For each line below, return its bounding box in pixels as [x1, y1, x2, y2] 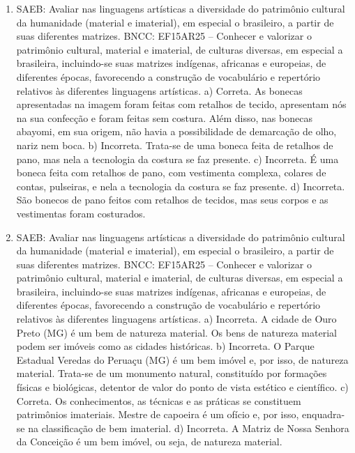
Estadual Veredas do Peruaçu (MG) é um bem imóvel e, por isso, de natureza [16, 352, 349, 367]
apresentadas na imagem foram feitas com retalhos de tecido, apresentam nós [16, 97, 347, 112]
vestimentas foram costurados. [16, 206, 146, 220]
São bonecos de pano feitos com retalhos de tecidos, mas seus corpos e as [16, 192, 328, 207]
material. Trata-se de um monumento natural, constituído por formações [16, 366, 327, 381]
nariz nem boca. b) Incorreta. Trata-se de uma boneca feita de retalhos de [16, 137, 333, 152]
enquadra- [302, 407, 345, 422]
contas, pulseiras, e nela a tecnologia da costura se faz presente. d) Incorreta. [16, 178, 345, 193]
